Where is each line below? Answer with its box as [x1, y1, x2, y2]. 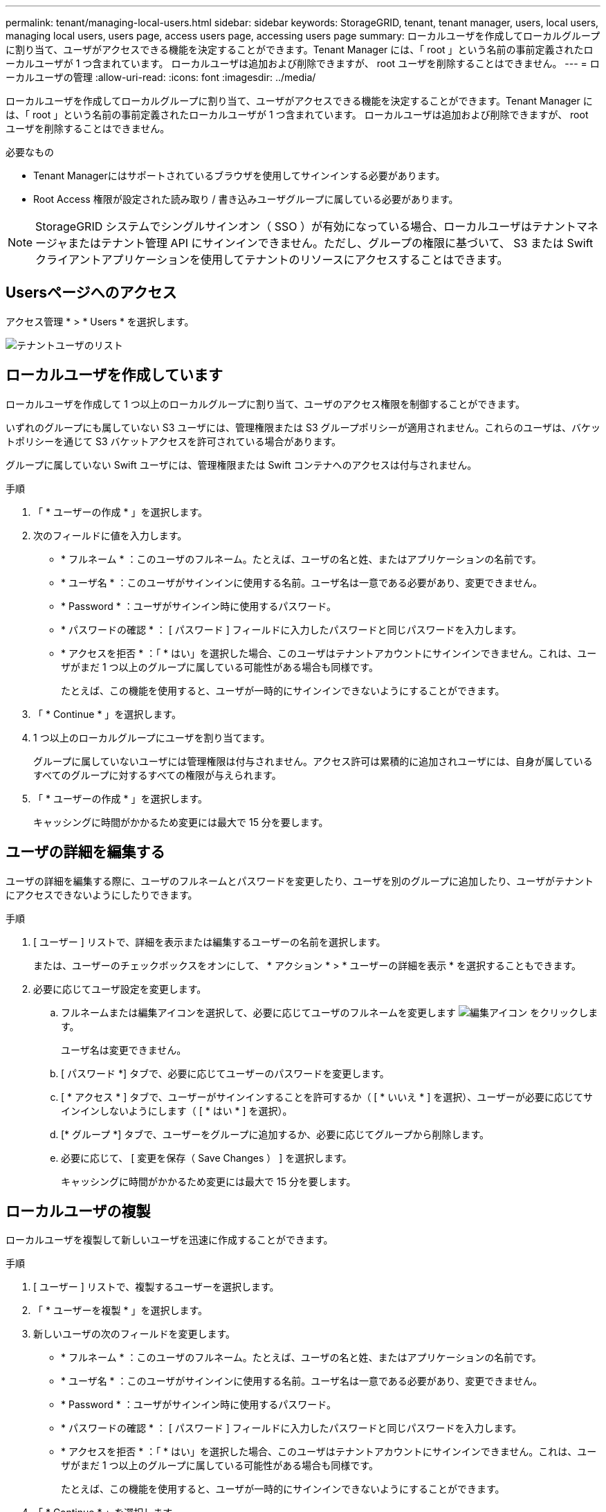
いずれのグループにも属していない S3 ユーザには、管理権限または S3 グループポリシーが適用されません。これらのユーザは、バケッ [6, 421, 600, 433]
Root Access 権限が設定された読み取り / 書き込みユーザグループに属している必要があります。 [33, 193, 459, 205]
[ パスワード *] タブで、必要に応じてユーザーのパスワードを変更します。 [61, 1067, 389, 1079]
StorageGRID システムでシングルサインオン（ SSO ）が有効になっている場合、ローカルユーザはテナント [35, 219, 576, 233]
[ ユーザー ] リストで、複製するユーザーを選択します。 [33, 1281, 279, 1293]
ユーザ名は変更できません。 [61, 1043, 187, 1056]
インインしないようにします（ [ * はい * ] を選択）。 [61, 1104, 293, 1117]
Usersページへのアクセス [6, 284, 177, 302]
